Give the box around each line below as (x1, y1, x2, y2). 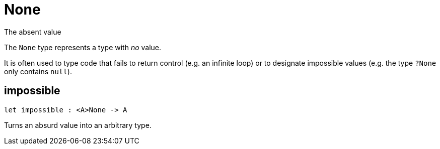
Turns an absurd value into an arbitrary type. (4, 120, 152, 129)
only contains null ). (4, 67, 72, 76)
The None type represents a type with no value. (4, 43, 162, 52)
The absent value (4, 27, 61, 36)
